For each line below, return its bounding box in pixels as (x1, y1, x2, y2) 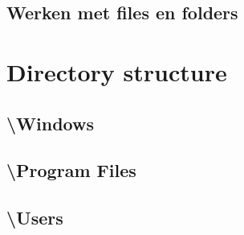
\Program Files (6, 158, 136, 183)
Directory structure (6, 55, 227, 88)
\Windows (6, 110, 94, 135)
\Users (6, 205, 63, 230)
